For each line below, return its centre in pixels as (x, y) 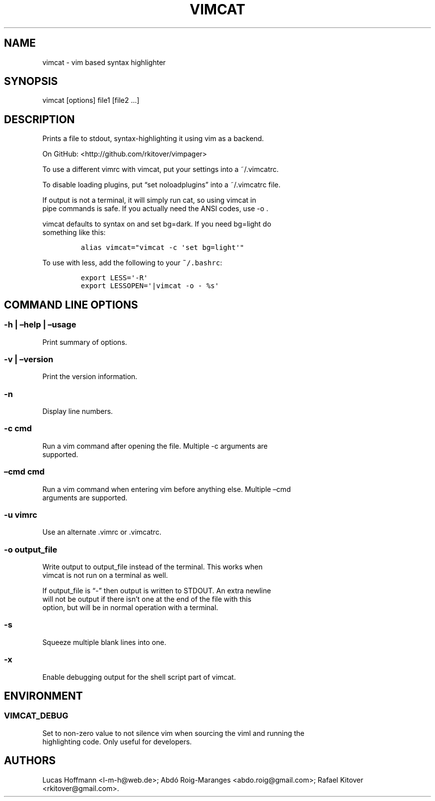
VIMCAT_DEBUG (36, 716)
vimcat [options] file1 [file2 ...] (91, 100)
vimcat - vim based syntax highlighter (104, 62)
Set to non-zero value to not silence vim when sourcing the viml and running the (173, 733)
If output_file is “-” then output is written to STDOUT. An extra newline (157, 591)
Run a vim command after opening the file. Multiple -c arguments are (155, 446)
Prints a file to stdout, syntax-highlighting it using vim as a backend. (153, 139)
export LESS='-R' (114, 278)
